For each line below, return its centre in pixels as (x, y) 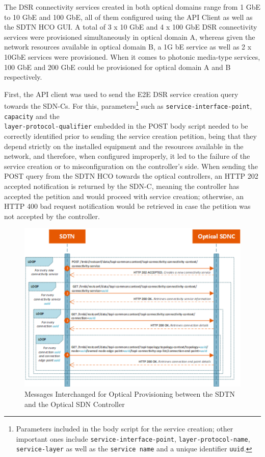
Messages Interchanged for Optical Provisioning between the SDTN (130, 393)
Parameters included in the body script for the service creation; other (125, 429)
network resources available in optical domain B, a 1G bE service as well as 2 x (128, 47)
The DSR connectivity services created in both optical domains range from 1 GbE (132, 7)
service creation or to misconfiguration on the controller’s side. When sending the (131, 166)
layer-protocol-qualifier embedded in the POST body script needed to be (126, 126)
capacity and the (32, 116)
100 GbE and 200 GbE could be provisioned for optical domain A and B (117, 67)
